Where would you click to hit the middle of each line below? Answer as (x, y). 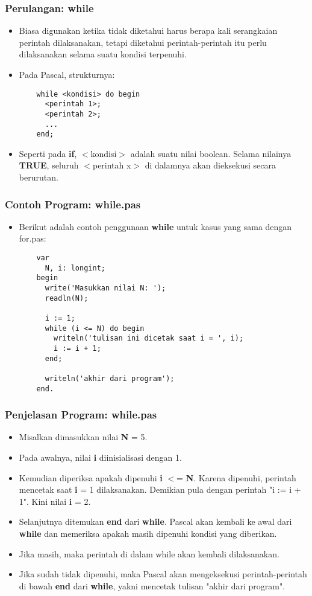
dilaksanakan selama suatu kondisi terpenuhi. (103, 54)
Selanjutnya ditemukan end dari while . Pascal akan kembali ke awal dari (155, 521)
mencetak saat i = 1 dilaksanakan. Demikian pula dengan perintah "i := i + (160, 489)
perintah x (112, 165)
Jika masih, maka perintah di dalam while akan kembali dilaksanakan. (149, 553)
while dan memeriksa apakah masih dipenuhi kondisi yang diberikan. (148, 534)
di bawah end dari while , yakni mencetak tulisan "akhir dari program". (152, 585)
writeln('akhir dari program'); (110, 378)
